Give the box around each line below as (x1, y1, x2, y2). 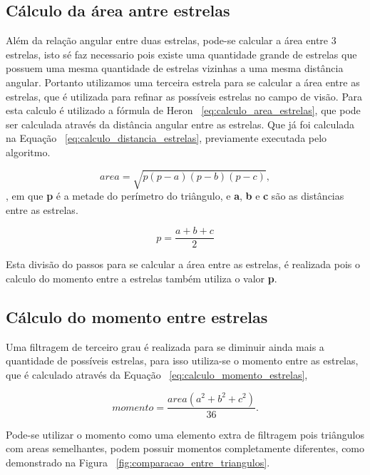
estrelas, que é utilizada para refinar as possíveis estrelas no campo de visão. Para (6, 88, 363, 103)
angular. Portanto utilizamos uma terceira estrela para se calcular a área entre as (6, 74, 360, 89)
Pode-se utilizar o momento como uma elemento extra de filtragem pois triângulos (6, 427, 364, 441)
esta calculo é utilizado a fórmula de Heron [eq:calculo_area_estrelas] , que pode (6, 103, 361, 118)
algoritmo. (6, 144, 51, 159)
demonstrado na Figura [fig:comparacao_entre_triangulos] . (6, 454, 270, 469)
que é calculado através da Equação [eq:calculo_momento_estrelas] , (6, 367, 308, 382)
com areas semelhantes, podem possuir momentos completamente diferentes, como (6, 441, 365, 456)
